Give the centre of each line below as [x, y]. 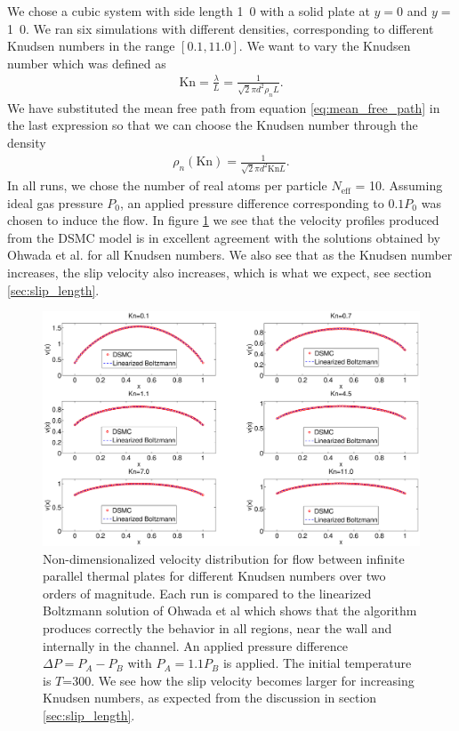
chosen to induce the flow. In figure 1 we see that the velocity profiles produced [223, 220]
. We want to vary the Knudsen [325, 46]
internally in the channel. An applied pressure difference [195, 645]
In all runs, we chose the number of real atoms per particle [167, 185]
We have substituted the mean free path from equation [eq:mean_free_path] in [224, 107]
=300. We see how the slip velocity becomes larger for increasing [238, 680]
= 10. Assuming [399, 185]
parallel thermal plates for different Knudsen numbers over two [214, 576]
